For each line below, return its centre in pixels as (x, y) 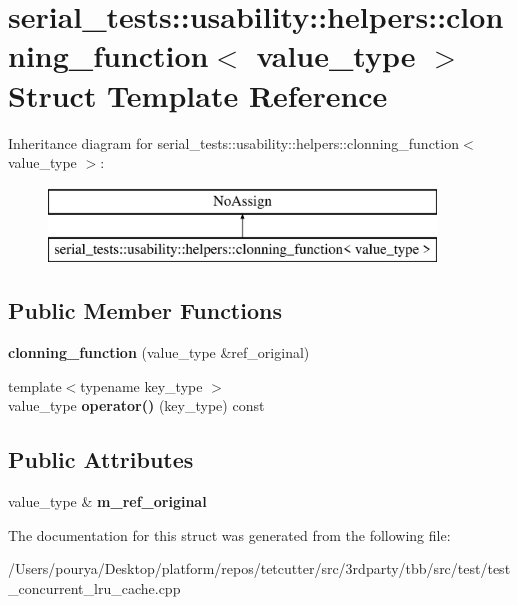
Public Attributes (101, 459)
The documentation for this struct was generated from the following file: (229, 534)
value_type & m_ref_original (107, 501)
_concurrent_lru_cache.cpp (94, 587)
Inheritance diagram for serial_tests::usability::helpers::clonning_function (233, 142)
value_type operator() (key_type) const (136, 405)
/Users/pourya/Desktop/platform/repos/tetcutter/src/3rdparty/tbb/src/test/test (259, 568)
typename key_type (141, 385)
